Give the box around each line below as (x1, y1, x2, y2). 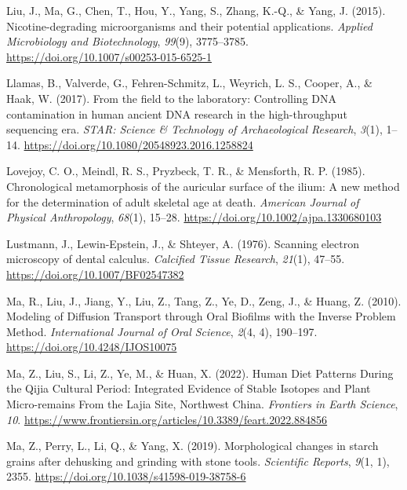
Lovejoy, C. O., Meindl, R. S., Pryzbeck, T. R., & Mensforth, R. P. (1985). (6, 163, 365, 179)
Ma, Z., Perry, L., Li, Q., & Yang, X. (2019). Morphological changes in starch (6, 437, 379, 454)
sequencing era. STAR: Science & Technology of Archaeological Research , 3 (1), (6, 121, 383, 137)
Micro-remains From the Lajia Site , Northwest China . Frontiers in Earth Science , (6, 396, 398, 412)
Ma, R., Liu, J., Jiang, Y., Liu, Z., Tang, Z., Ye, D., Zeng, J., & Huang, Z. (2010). (6, 292, 402, 309)
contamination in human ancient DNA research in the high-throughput (6, 105, 347, 122)
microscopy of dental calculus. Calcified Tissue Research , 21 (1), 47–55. (6, 250, 345, 267)
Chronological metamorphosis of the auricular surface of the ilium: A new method (6, 177, 400, 194)
